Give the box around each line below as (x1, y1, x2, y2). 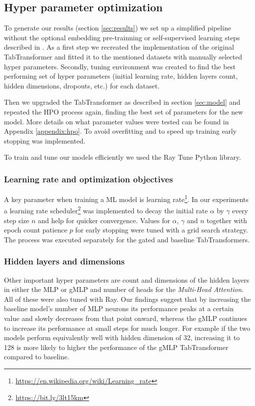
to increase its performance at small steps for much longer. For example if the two (4, 322, 251, 333)
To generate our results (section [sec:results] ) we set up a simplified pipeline (4, 23, 231, 33)
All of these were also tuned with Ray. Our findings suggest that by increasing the (4, 293, 251, 304)
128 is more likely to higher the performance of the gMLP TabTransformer (4, 342, 229, 352)
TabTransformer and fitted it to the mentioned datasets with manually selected (4, 51, 242, 61)
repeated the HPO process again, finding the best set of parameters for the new (4, 106, 243, 116)
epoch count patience (4, 225, 68, 235)
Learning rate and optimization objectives (4, 173, 173, 185)
